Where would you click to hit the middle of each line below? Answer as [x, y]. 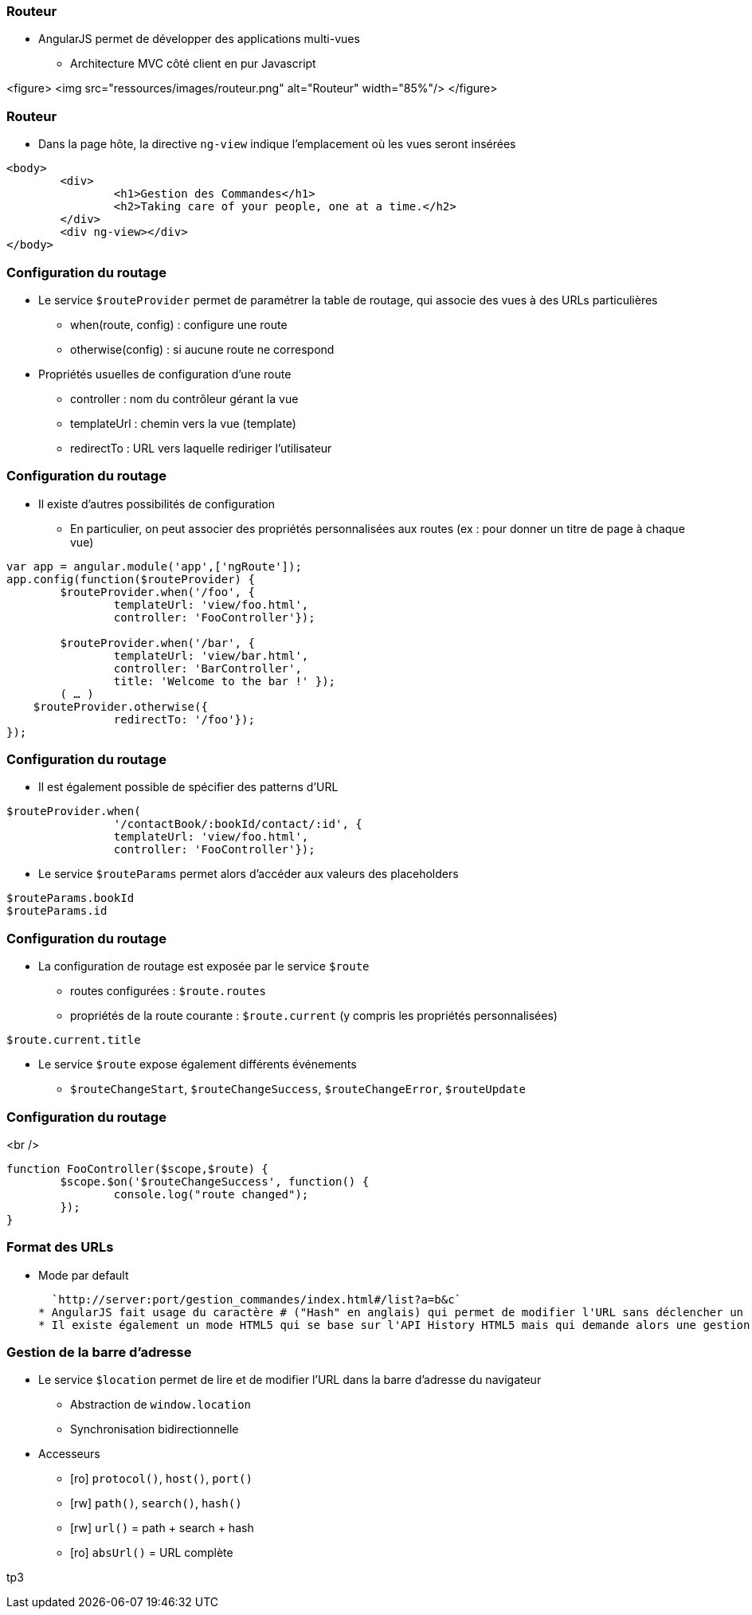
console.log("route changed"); [211, 1194]
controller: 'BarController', [208, 668]
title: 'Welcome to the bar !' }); [225, 681]
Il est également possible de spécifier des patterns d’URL [188, 787]
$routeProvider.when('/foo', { [157, 592]
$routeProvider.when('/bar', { [157, 643]
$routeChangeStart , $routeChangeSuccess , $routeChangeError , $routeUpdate [298, 1089]
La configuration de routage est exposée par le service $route [204, 966]
